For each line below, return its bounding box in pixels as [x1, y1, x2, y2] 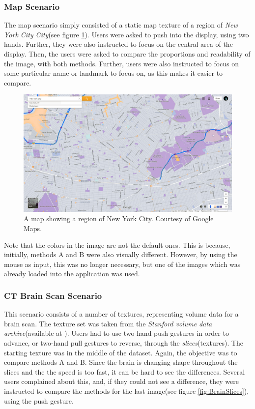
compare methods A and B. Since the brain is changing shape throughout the [4, 357, 238, 367]
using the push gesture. [4, 395, 74, 406]
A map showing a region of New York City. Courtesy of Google [24, 213, 214, 224]
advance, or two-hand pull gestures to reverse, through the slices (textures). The [4, 338, 244, 348]
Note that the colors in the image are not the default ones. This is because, [4, 239, 230, 250]
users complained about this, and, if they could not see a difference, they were [4, 376, 239, 386]
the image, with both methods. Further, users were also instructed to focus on [4, 58, 239, 68]
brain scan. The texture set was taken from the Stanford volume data [4, 318, 212, 328]
